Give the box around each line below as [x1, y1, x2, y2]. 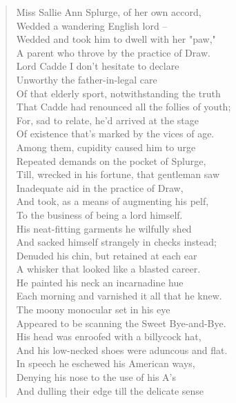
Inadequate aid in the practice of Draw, [16, 180, 184, 195]
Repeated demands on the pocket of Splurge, [16, 153, 206, 168]
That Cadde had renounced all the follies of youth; [16, 99, 231, 114]
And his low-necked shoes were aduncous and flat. [16, 342, 228, 357]
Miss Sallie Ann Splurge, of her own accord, [16, 5, 201, 19]
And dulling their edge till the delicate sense [16, 383, 204, 397]
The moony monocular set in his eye [16, 302, 170, 317]
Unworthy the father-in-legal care [16, 72, 157, 86]
